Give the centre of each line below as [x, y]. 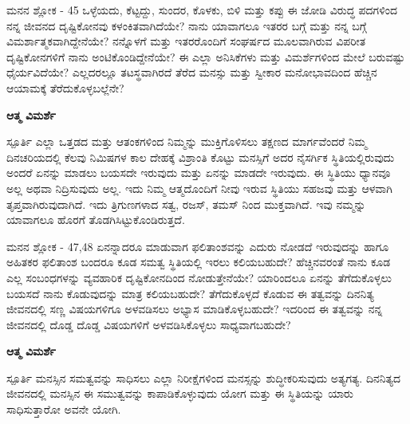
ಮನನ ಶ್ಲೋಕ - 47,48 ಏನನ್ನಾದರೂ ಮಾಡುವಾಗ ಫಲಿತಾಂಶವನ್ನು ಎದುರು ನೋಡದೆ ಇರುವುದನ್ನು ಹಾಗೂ [198, 246]
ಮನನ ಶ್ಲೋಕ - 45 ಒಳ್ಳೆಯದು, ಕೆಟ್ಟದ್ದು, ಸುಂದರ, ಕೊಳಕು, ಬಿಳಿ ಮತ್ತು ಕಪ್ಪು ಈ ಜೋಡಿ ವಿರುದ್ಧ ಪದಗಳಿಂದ [202, 10]
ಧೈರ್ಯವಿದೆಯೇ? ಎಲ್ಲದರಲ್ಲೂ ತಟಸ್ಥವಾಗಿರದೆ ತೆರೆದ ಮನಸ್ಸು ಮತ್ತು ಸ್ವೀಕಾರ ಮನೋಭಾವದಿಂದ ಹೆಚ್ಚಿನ [192, 72]
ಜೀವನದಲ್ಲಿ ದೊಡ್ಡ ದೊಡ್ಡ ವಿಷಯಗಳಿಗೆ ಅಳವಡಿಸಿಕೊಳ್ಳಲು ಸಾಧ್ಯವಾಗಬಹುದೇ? [149, 324]
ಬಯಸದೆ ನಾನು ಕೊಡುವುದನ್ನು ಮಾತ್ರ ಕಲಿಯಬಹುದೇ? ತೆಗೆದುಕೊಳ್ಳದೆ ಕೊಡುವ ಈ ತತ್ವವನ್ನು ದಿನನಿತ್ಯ [190, 293]
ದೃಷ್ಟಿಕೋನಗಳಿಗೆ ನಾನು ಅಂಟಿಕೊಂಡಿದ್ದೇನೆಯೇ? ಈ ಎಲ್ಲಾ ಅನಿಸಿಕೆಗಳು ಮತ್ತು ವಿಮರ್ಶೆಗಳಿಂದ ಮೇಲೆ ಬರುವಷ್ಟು [206, 56]
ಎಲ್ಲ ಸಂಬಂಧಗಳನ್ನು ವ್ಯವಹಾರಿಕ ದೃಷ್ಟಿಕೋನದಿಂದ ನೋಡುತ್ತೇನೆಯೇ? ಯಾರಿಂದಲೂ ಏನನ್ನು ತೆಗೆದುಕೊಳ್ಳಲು [199, 277]
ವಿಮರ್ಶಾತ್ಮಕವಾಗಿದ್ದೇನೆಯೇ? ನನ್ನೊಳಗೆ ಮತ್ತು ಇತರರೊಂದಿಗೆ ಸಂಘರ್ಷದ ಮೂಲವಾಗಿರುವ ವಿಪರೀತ [186, 41]
